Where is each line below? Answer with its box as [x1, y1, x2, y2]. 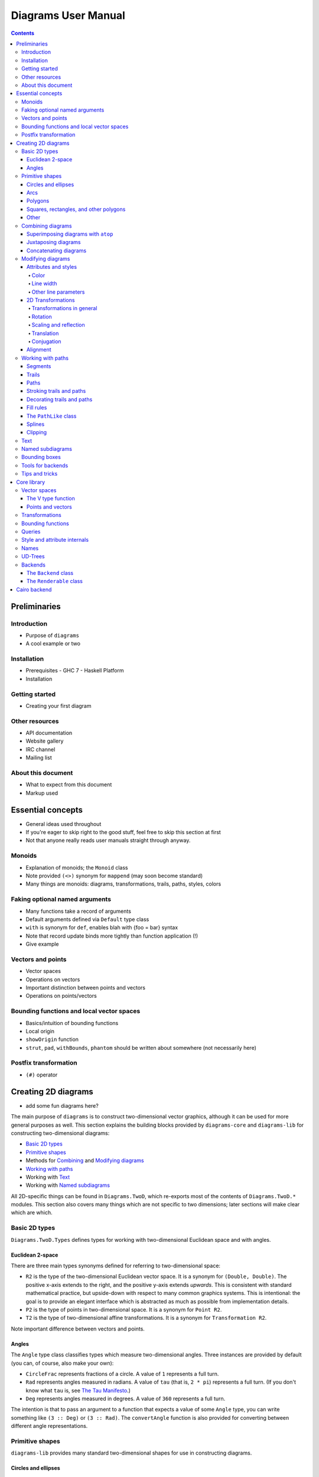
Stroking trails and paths [27, 388, 86, 395]
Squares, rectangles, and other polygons [27, 206, 126, 213]
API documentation [25, 730, 73, 737]
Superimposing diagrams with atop [27, 230, 113, 238]
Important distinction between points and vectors [25, 984, 146, 991]
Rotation [31, 313, 53, 320]
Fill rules [27, 404, 47, 411]
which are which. [11, 1209, 53, 1216]
